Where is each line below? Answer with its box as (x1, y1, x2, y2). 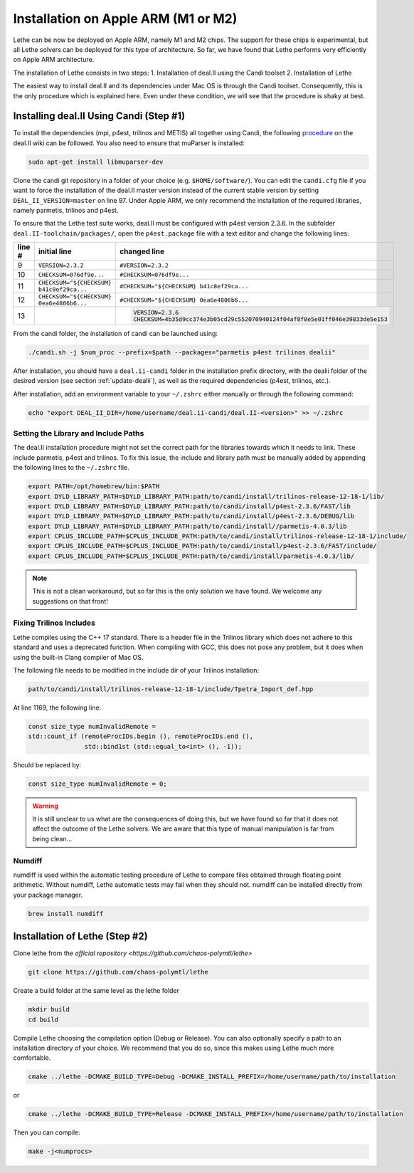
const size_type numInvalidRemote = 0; (28, 779, 167, 788)
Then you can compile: (13, 1128, 81, 1137)
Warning (32, 801, 58, 810)
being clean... (32, 834, 73, 843)
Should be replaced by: (13, 760, 82, 769)
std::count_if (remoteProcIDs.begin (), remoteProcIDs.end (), (28, 732, 254, 740)
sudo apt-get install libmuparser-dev (28, 157, 164, 166)
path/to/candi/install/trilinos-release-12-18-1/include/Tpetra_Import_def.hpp (28, 685, 314, 693)
